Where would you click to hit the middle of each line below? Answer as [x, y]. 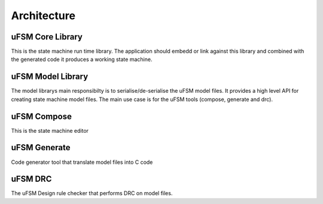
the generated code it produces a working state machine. [82, 59]
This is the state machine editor [50, 130]
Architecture [43, 16]
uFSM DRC [31, 179]
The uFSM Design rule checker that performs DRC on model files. [92, 193]
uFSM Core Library [47, 37]
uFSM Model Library [50, 77]
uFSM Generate [41, 147]
